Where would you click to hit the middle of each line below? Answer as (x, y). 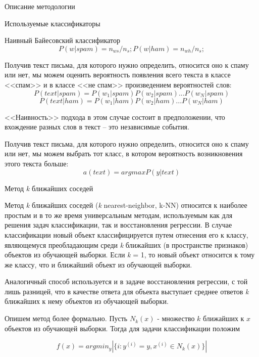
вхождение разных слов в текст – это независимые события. (97, 127)
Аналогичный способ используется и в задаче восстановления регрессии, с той (126, 281)
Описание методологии (40, 6)
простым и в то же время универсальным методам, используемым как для (119, 215)
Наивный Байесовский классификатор (63, 40)
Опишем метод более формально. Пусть (66, 318)
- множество (176, 318)
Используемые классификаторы (53, 23)
